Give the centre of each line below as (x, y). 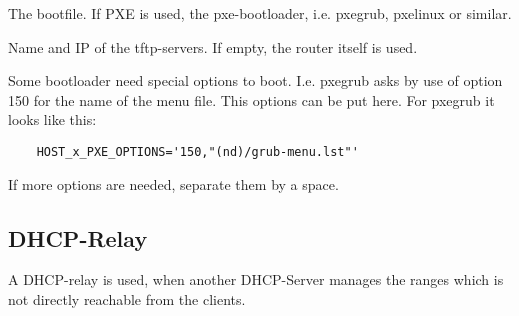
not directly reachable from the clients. (127, 299)
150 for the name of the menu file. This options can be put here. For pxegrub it (251, 99)
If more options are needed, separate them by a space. (173, 183)
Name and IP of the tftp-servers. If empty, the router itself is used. (213, 46)
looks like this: (52, 119)
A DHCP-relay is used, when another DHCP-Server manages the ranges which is (256, 279)
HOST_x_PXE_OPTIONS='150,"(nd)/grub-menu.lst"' (197, 151)
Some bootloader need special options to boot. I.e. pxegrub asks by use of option (255, 80)
